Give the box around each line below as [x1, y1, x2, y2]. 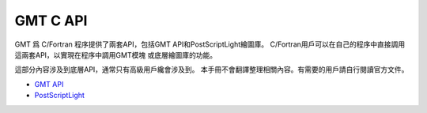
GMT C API [14, 12, 88, 29]
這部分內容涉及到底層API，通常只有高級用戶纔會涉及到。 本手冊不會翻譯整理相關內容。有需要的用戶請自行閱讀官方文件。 [14, 65, 409, 74]
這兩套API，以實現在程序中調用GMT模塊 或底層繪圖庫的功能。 [14, 50, 217, 59]
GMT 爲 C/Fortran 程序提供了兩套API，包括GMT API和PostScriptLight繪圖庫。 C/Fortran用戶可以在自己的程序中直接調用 [14, 40, 406, 49]
